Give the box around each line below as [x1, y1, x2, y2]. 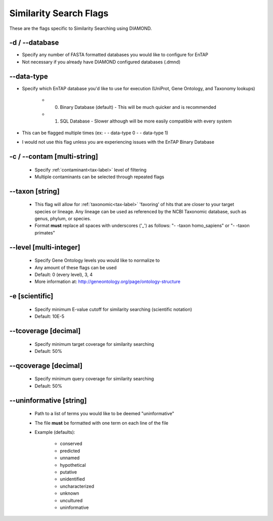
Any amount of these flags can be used [34, 264, 117, 270]
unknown [60, 490, 79, 496]
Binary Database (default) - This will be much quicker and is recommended [60, 104, 217, 110]
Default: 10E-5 [34, 313, 65, 319]
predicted [60, 448, 80, 454]
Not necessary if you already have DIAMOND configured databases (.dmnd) [22, 59, 180, 65]
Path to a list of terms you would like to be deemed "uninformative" [34, 411, 174, 417]
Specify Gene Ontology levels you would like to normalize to [34, 257, 160, 263]
